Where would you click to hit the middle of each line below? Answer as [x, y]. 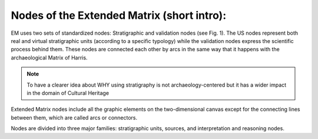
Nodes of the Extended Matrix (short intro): [119, 15]
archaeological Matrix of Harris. [49, 57]
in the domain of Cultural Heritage [68, 93]
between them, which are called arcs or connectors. [74, 117]
